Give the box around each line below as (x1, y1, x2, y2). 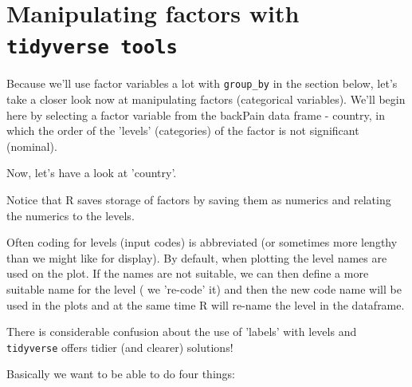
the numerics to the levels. (6, 207, 135, 223)
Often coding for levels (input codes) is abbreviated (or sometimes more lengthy (6, 234, 398, 251)
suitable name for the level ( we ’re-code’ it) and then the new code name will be (6, 281, 402, 298)
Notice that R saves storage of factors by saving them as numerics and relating (6, 192, 391, 208)
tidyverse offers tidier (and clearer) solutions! (6, 338, 233, 355)
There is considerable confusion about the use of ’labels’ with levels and (6, 323, 357, 340)
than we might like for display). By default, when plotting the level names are (6, 249, 387, 266)
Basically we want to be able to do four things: (6, 365, 235, 382)
